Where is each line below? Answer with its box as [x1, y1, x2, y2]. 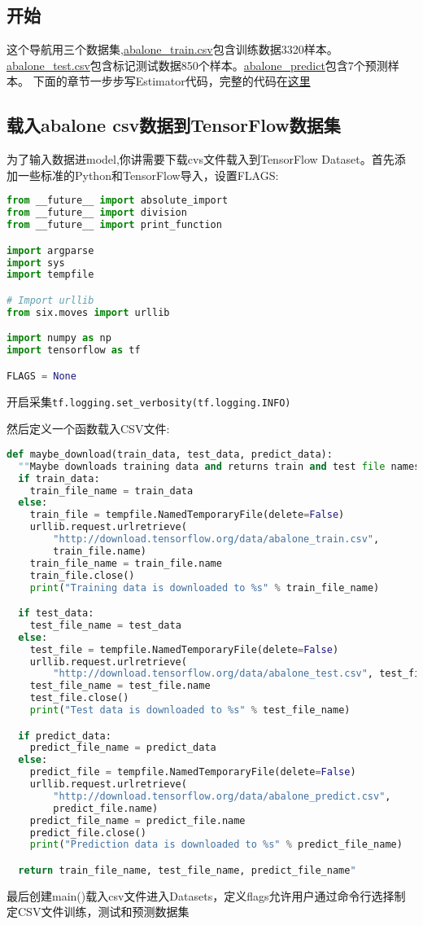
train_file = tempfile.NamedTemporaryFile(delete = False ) [29, 509, 345, 521]
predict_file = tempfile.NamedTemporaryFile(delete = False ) [29, 766, 356, 778]
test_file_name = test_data [29, 619, 181, 631]
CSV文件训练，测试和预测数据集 [17, 903, 190, 920]
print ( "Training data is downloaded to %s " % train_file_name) [29, 581, 380, 594]
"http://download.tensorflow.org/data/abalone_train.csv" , [53, 533, 380, 545]
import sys [7, 256, 65, 269]
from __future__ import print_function [7, 219, 222, 231]
